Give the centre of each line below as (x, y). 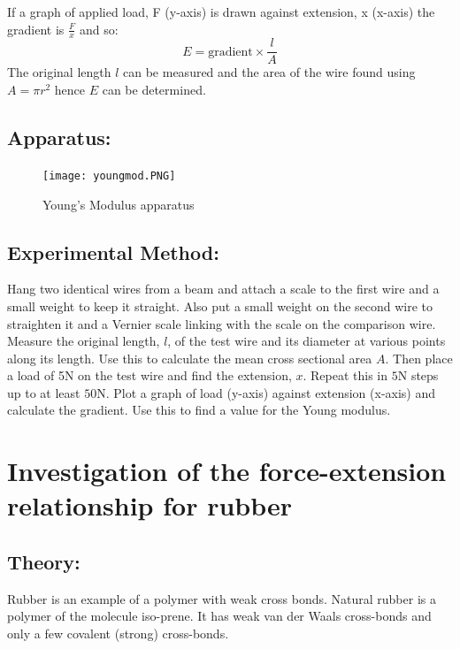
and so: (99, 29)
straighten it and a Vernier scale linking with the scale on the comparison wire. (222, 323)
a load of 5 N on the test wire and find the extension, (149, 375)
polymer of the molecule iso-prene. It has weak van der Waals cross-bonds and (219, 616)
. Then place (419, 358)
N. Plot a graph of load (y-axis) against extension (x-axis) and (266, 392)
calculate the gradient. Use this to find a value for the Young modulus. (199, 410)
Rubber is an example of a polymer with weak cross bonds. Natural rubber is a (222, 598)
